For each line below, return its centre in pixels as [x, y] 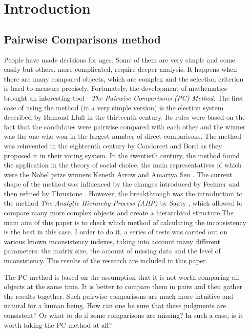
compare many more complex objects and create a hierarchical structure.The [119, 213]
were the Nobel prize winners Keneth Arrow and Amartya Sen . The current [118, 174]
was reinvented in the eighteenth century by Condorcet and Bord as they [113, 145]
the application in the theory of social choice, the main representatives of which [123, 165]
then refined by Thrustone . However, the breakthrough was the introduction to [123, 193]
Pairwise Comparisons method [83, 39]
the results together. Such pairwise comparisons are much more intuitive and [119, 296]
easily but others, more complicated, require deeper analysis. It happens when [121, 69]
